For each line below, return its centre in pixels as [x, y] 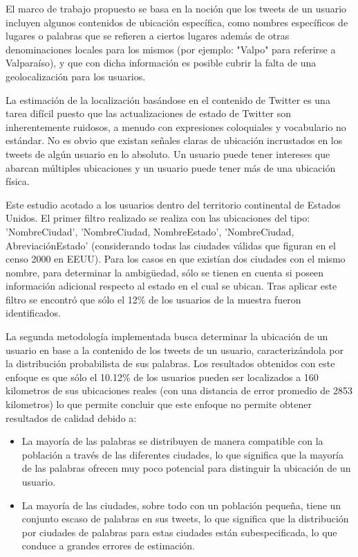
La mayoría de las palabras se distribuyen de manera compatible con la [172, 441]
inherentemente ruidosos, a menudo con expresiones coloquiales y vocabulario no [176, 126]
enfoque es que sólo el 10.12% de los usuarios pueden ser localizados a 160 [162, 377]
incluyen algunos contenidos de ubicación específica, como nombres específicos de [177, 22]
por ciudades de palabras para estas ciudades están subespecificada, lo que [179, 532]
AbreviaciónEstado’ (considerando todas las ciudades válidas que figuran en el [171, 245]
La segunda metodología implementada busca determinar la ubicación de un [167, 336]
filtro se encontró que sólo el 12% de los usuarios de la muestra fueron [153, 299]
